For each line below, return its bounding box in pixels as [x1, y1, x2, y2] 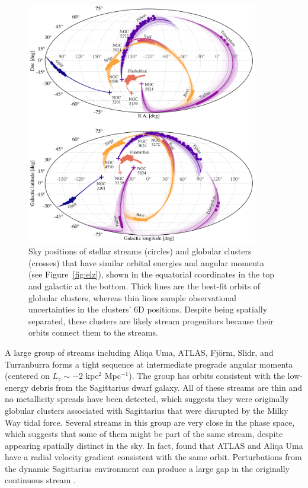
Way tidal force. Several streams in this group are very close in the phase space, [5, 416, 295, 428]
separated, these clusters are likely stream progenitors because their [28, 314, 274, 327]
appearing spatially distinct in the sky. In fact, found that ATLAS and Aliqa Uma [5, 439, 303, 451]
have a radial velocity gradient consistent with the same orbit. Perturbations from [5, 451, 302, 463]
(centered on [5, 369, 50, 382]
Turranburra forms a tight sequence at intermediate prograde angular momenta [5, 358, 293, 370]
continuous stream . [5, 474, 76, 486]
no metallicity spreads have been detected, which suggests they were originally [5, 393, 289, 405]
